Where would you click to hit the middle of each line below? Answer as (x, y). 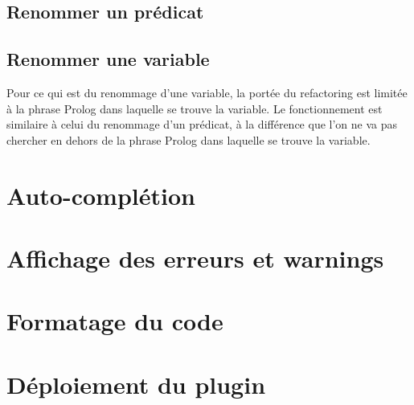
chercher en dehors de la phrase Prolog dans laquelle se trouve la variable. (189, 139)
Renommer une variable (108, 59)
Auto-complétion (101, 195)
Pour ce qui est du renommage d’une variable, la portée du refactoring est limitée (207, 92)
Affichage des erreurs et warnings (195, 258)
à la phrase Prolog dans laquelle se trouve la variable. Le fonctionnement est (195, 108)
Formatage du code (115, 321)
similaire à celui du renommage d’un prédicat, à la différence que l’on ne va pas (202, 124)
